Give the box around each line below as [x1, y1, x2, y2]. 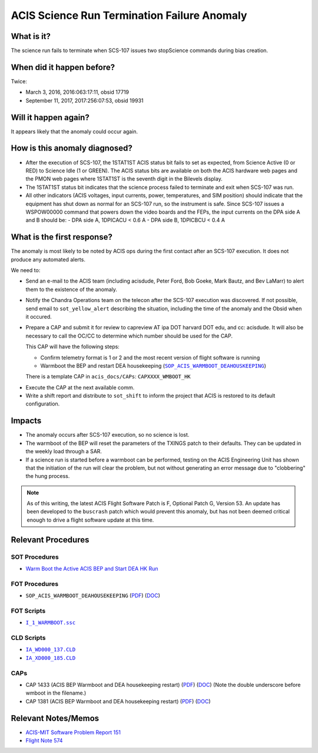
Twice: [11, 77, 28, 85]
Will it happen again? [11, 112, 90, 122]
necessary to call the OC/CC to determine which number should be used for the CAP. [25, 332, 233, 339]
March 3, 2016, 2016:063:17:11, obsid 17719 [25, 89, 130, 96]
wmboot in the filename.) [25, 689, 87, 696]
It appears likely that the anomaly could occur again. [11, 127, 138, 135]
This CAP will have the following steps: [25, 343, 120, 351]
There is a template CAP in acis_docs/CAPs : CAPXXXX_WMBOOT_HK [25, 373, 191, 380]
